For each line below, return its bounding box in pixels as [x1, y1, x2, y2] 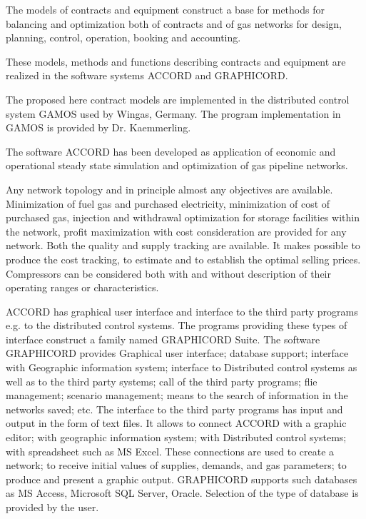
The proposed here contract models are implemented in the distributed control [6, 91, 350, 106]
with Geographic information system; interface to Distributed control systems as [6, 360, 357, 375]
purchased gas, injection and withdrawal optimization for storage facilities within [6, 210, 360, 225]
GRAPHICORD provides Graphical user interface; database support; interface [6, 346, 349, 361]
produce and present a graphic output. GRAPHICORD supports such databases [6, 471, 357, 486]
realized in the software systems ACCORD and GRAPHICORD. [6, 68, 288, 83]
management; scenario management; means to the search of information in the [6, 388, 348, 403]
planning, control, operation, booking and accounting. [6, 30, 241, 45]
